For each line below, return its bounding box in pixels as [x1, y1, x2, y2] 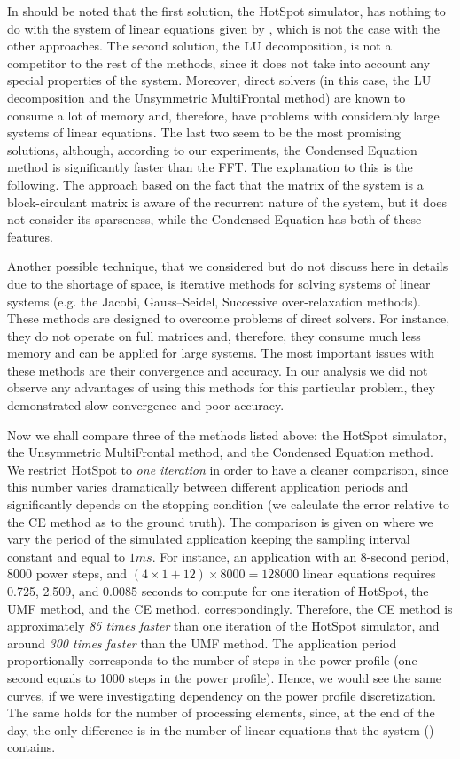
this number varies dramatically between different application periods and [7, 477, 409, 496]
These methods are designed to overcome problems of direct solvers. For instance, [7, 309, 450, 328]
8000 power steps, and [7, 564, 128, 583]
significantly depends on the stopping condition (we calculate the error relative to [7, 495, 449, 514]
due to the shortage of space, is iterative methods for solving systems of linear [7, 274, 431, 292]
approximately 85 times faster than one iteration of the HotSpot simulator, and [7, 616, 440, 635]
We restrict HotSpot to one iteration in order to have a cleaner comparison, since [7, 460, 448, 478]
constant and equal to [7, 546, 126, 565]
